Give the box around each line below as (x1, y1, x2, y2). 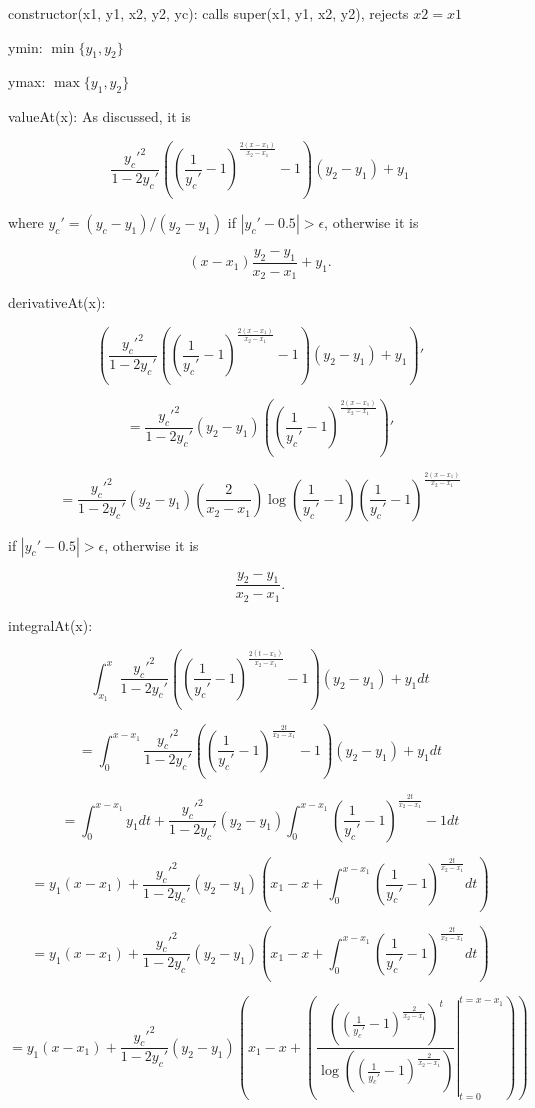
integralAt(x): (8, 614, 93, 635)
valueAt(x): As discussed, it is (8, 106, 191, 127)
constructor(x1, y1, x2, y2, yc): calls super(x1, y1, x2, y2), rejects (8, 3, 409, 23)
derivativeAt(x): (8, 292, 106, 313)
